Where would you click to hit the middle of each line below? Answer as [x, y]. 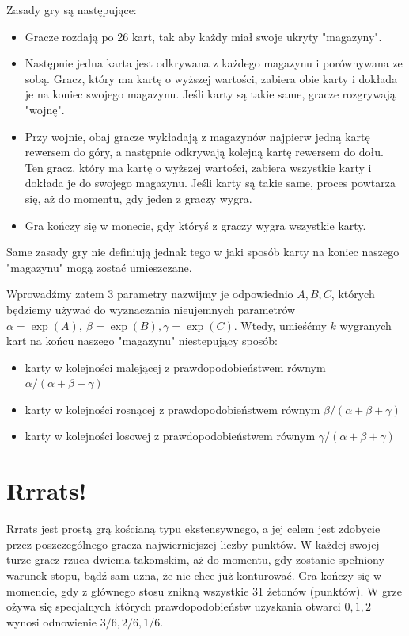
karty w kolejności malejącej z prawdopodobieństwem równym [175, 367]
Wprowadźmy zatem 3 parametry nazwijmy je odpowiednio [150, 294]
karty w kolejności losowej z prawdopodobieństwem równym [170, 436]
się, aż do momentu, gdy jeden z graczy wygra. [138, 198]
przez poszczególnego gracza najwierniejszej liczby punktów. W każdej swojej [193, 544]
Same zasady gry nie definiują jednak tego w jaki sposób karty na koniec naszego [203, 252]
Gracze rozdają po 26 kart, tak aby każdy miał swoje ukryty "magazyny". [203, 36]
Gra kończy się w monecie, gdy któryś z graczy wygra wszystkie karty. [195, 225]
